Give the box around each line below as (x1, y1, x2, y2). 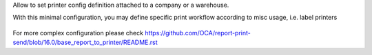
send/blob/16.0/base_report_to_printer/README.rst (12, 38, 158, 47)
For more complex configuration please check (12, 29, 144, 37)
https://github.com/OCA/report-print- (145, 29, 251, 37)
